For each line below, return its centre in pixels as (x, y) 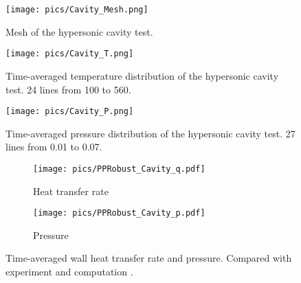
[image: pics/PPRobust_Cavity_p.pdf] (119, 213)
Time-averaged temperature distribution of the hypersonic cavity (142, 75)
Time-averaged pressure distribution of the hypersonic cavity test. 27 (150, 133)
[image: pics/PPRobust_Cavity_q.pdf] (119, 169)
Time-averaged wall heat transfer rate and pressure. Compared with (149, 258)
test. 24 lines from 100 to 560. (68, 89)
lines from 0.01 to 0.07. (54, 147)
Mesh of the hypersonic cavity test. (79, 31)
